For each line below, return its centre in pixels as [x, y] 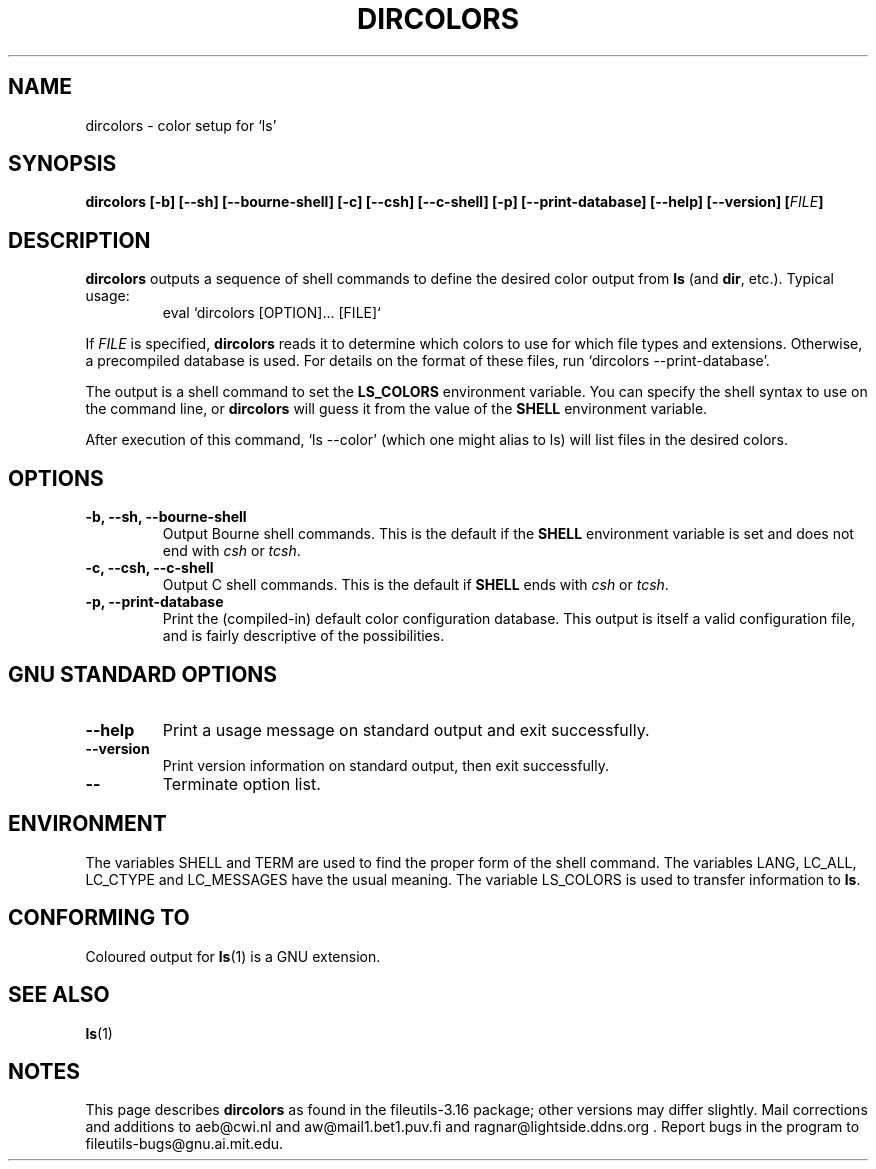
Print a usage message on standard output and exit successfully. [406, 729]
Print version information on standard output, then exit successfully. [385, 765]
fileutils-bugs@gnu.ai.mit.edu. [184, 1144]
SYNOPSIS [62, 164]
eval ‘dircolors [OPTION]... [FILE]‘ [271, 313]
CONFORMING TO [99, 918]
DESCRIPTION [79, 240]
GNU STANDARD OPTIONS [143, 674]
